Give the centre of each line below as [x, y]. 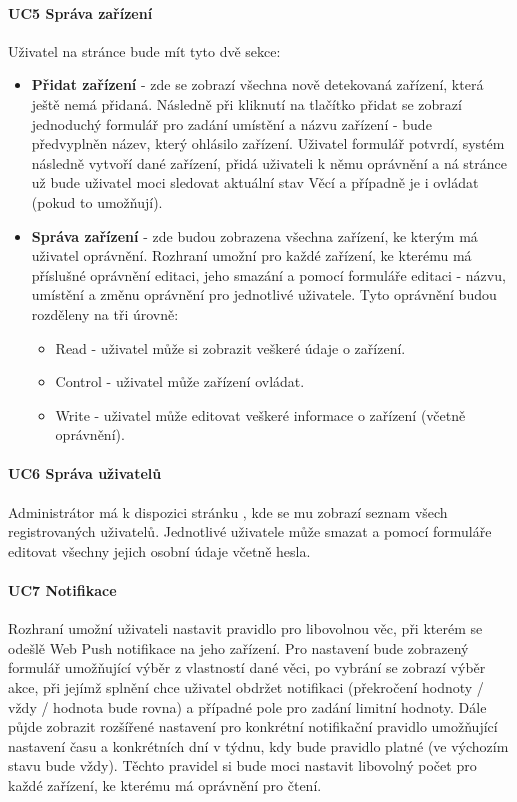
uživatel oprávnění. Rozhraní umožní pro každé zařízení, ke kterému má [251, 255]
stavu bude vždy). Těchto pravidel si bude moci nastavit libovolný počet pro [242, 765]
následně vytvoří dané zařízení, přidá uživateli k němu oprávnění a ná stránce [269, 162]
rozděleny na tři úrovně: [105, 313]
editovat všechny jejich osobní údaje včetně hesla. [159, 550]
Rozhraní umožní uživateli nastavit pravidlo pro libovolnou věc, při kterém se [245, 628]
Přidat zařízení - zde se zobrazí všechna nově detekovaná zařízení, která [257, 84]
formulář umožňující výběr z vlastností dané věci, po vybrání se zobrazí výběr [247, 667]
